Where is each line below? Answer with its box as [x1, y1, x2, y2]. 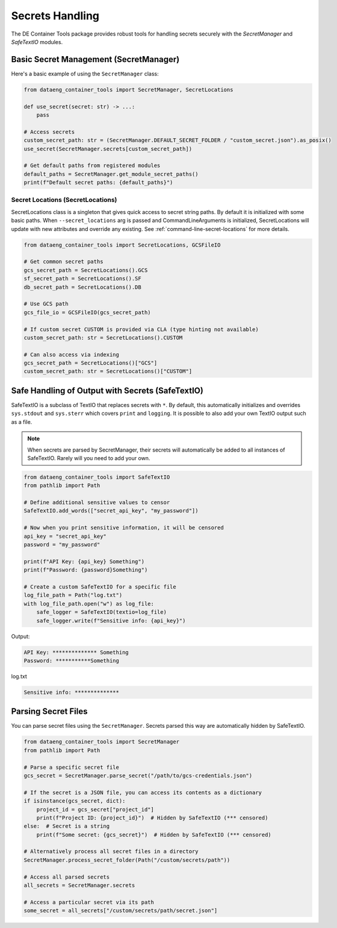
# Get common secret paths [23, 258, 104, 265]
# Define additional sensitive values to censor [23, 499, 170, 506]
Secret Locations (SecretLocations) [11, 196, 117, 204]
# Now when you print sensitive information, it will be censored [23, 525, 224, 531]
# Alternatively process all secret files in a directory [23, 848, 199, 855]
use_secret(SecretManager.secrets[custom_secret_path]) [23, 145, 193, 152]
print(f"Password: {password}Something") [23, 567, 148, 573]
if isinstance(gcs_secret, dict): [23, 798, 126, 804]
